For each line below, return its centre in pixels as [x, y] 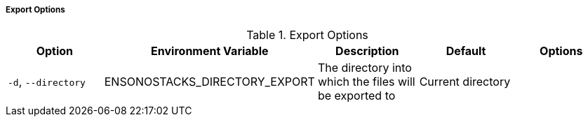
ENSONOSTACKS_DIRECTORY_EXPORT [209, 82]
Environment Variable [210, 51]
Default [466, 51]
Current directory [465, 82]
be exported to [356, 96]
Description [367, 51]
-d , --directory [47, 82]
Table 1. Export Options [307, 35]
